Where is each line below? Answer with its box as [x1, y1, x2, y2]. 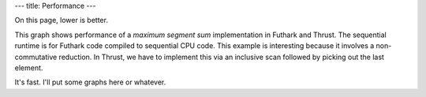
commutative [14, 52, 58, 62]
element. [14, 63, 43, 73]
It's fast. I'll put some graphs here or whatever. [14, 77, 166, 87]
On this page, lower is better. [14, 16, 108, 25]
